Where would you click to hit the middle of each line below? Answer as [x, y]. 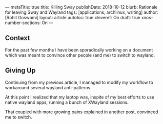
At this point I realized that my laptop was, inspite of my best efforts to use [80, 97]
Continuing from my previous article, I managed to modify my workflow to [79, 82]
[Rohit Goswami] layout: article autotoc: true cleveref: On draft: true [73, 17]
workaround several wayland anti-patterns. [48, 87]
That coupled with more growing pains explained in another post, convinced [82, 112]
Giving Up [20, 71]
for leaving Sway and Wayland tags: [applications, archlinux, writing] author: [82, 12]
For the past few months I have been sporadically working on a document [79, 50]
